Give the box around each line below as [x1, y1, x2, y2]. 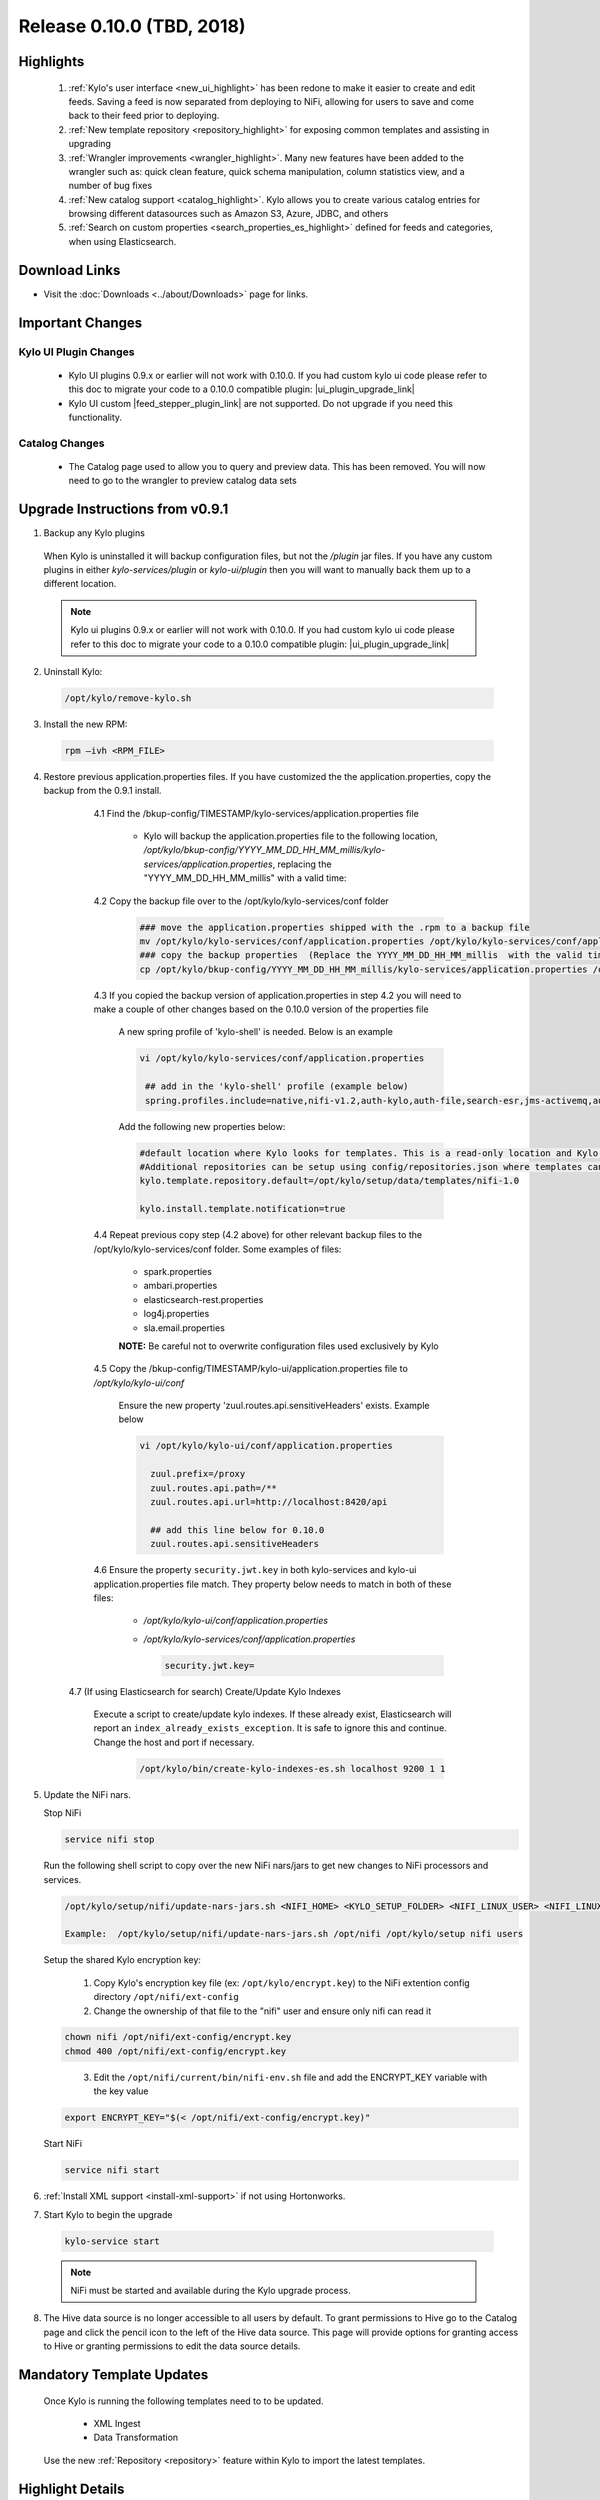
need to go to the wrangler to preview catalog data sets [68, 475, 297, 487]
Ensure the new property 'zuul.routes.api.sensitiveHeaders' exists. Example [118, 1400, 430, 1412]
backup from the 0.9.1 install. [43, 785, 162, 797]
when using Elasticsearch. [68, 235, 177, 247]
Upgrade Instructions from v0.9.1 [18, 501, 229, 518]
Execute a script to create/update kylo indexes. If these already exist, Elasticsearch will [93, 1708, 452, 1720]
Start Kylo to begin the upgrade [43, 2208, 173, 2220]
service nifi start [64, 2165, 160, 2176]
